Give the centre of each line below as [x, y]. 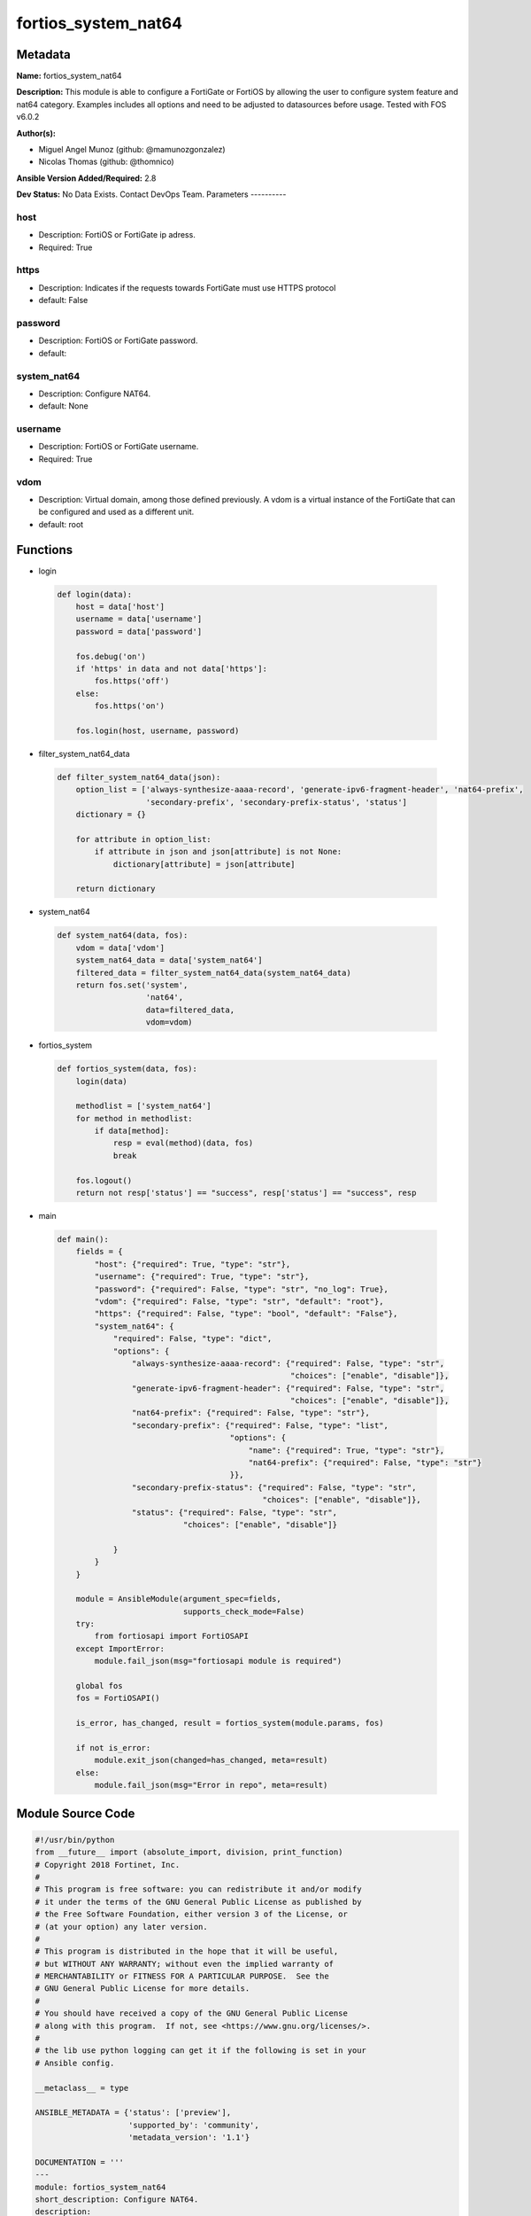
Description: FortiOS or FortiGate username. [119, 447]
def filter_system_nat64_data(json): [139, 777]
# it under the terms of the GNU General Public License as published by [198, 1902]
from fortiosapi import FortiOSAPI [172, 1636]
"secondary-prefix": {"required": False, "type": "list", [260, 1425]
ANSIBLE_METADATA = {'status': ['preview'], [133, 2113]
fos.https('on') [130, 706]
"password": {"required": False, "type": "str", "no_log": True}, [242, 1289]
